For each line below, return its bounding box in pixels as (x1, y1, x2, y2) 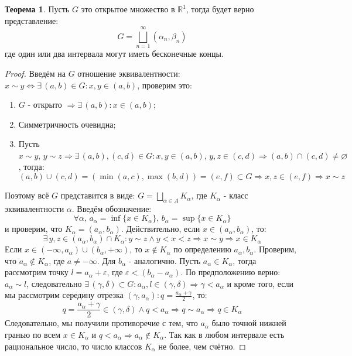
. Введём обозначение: (71, 202, 152, 214)
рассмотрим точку (5, 266, 69, 278)
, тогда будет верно (186, 3, 254, 15)
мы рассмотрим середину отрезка (5, 289, 124, 301)
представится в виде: (60, 189, 135, 201)
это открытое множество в (81, 3, 175, 15)
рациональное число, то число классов (5, 340, 142, 352)
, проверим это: (137, 78, 192, 91)
